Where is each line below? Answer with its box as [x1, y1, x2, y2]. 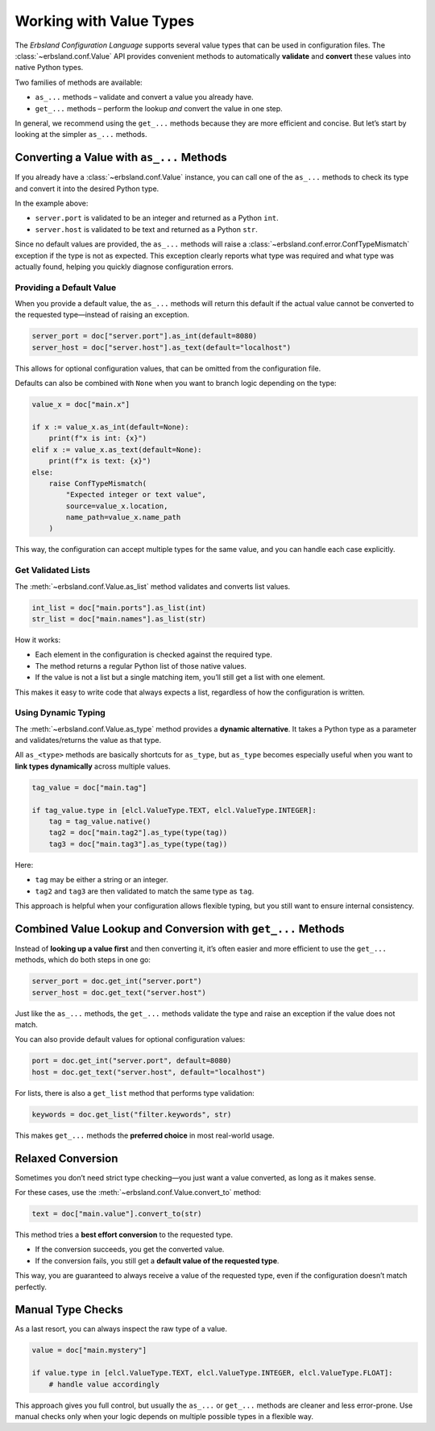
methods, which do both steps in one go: [14, 955, 151, 964]
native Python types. [14, 63, 84, 73]
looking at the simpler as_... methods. [14, 130, 147, 139]
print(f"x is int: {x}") [48, 433, 147, 443]
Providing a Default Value [14, 282, 117, 293]
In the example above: [14, 198, 89, 208]
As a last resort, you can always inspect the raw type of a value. [14, 1324, 227, 1334]
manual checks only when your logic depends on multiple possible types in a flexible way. [14, 1411, 314, 1421]
